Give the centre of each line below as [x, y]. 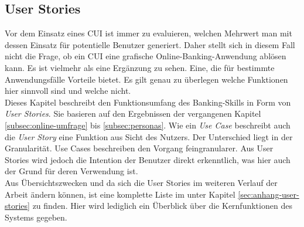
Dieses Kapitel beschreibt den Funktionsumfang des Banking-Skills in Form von [148, 102]
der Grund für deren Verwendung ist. [71, 171]
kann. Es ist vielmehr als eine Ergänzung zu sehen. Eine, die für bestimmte [140, 67]
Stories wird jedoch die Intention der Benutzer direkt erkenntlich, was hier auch [148, 159]
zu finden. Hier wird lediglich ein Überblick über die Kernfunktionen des [162, 206]
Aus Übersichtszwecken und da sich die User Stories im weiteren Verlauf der [141, 182]
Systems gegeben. [36, 217]
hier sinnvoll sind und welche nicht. [68, 91]
